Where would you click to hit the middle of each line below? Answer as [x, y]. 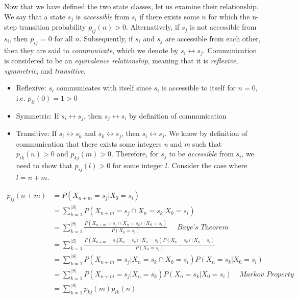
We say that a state [35, 16]
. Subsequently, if [106, 38]
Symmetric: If [38, 115]
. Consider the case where [207, 165]
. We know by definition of [206, 133]
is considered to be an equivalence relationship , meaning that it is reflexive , [121, 61]
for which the [229, 16]
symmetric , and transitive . [45, 70]
